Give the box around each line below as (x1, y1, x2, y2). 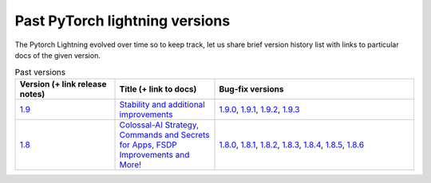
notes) (19, 88, 45, 99)
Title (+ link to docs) (119, 84, 197, 95)
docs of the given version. (14, 50, 101, 60)
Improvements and (119, 149, 190, 160)
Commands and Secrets (119, 129, 211, 140)
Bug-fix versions (219, 84, 284, 95)
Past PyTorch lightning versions (14, 12, 231, 29)
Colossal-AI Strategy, (119, 119, 200, 130)
